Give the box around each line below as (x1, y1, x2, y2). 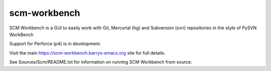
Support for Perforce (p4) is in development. (9, 41, 101, 47)
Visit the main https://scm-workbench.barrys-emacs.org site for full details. (9, 50, 166, 56)
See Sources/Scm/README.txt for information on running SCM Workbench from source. (9, 59, 193, 65)
